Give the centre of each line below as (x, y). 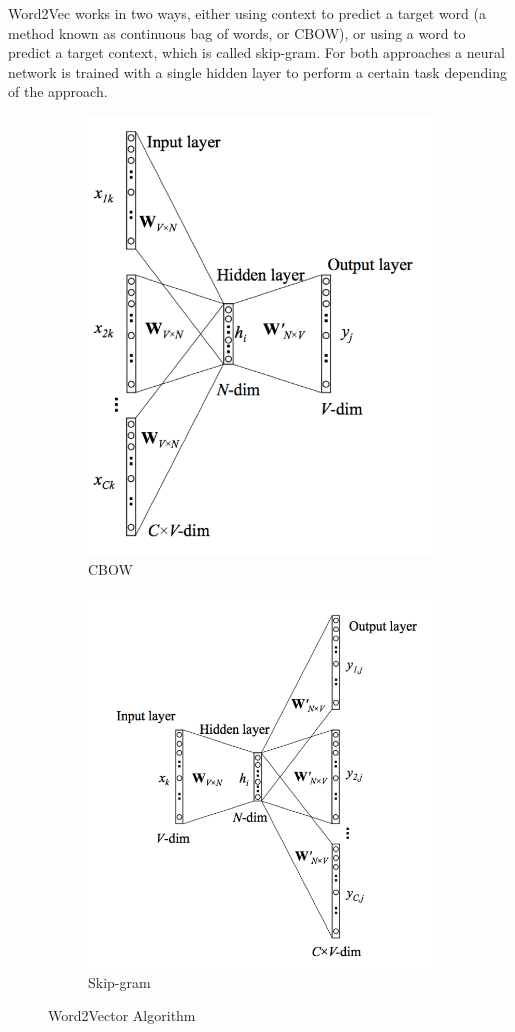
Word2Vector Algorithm (122, 1015)
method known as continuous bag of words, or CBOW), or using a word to (237, 32)
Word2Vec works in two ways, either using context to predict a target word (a (247, 13)
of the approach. (58, 91)
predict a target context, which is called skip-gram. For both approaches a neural (256, 52)
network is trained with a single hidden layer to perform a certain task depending (258, 71)
